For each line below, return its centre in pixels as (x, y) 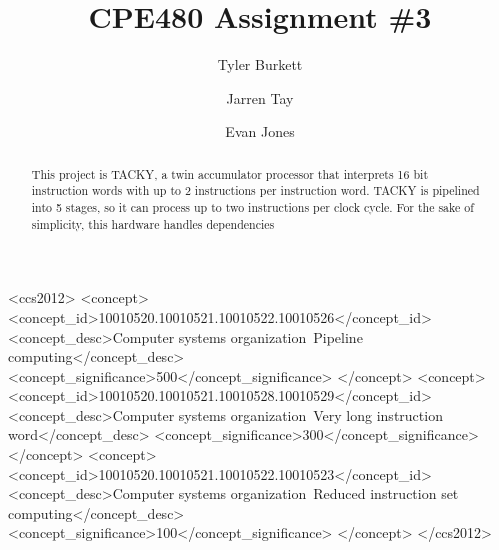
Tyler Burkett (260, 64)
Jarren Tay (260, 97)
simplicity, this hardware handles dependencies (153, 223)
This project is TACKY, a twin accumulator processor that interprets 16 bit (230, 173)
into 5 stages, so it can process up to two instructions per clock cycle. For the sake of (252, 207)
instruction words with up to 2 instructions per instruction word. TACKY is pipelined (255, 190)
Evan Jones (260, 131)
